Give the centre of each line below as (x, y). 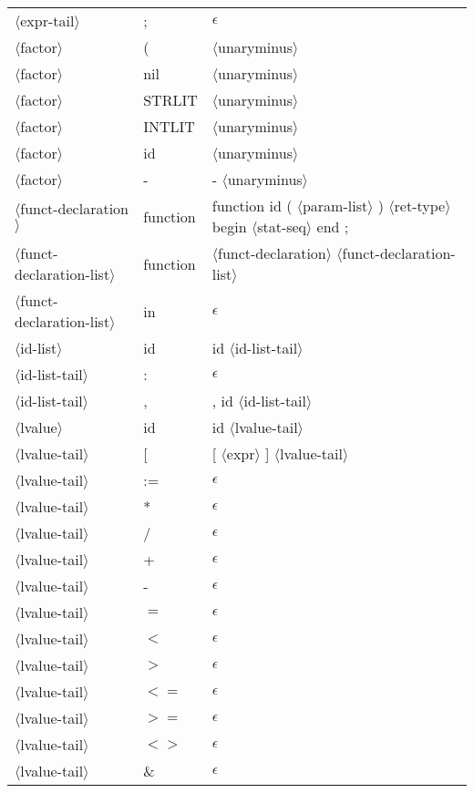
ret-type (420, 206)
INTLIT (169, 126)
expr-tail (47, 21)
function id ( (252, 206)
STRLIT (170, 100)
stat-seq (282, 227)
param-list (335, 206)
